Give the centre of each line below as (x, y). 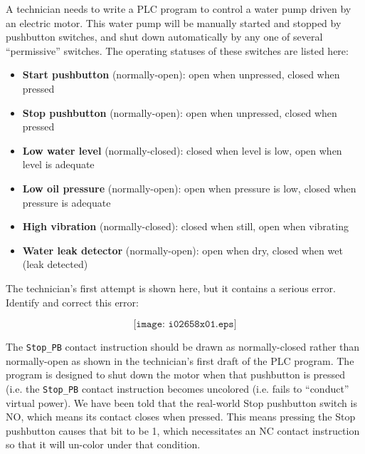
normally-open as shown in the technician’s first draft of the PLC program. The (180, 360)
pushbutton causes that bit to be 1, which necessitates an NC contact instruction (183, 430)
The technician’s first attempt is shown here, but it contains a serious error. (171, 288)
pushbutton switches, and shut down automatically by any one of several (164, 37)
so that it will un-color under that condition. (103, 444)
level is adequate (58, 164)
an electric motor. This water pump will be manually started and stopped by (174, 22)
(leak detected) (55, 264)
